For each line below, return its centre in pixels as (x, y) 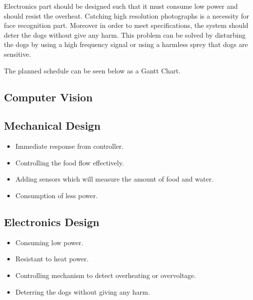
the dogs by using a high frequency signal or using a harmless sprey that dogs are (126, 44)
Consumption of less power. (57, 195)
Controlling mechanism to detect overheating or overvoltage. (106, 275)
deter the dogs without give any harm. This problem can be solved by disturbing (125, 35)
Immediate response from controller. (69, 146)
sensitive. (18, 54)
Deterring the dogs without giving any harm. (83, 291)
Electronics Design (52, 221)
